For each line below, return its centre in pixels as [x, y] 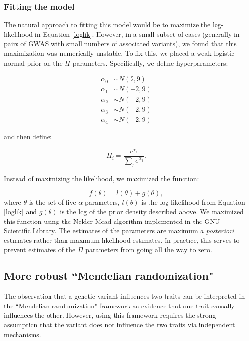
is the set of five [52, 202]
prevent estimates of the [40, 249]
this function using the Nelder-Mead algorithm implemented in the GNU [112, 221]
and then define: [28, 137]
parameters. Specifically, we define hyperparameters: [150, 62]
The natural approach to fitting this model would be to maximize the [107, 25]
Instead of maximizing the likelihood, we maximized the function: [101, 178]
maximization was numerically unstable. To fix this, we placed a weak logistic [119, 53]
